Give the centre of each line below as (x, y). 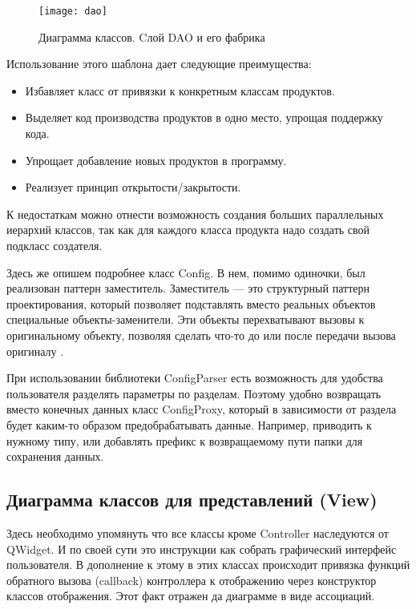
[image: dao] (73, 11)
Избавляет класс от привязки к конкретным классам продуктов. (180, 90)
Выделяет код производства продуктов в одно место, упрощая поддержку (204, 117)
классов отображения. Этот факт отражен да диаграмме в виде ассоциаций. (191, 596)
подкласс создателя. (55, 245)
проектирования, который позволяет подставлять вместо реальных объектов (191, 303)
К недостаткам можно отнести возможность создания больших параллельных (195, 214)
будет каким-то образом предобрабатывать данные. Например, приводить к (189, 424)
